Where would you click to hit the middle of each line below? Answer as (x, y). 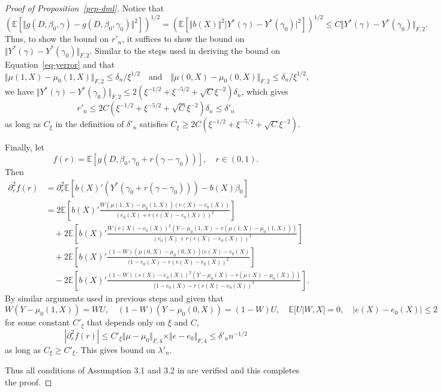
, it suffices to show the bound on (183, 39)
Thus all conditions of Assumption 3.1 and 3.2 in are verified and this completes (152, 370)
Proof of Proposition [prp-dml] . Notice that (85, 8)
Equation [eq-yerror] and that (60, 64)
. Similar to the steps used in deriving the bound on (185, 50)
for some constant (37, 322)
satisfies (154, 124)
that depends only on (126, 322)
